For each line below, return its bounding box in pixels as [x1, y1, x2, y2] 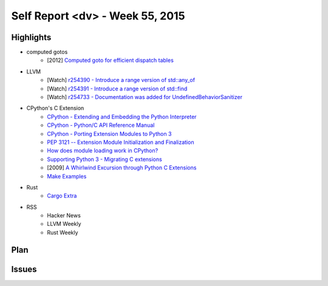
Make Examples [47, 172, 87, 180]
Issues [11, 264, 37, 274]
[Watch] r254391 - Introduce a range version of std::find [47, 85, 188, 92]
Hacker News [47, 212, 81, 219]
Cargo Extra [47, 192, 77, 200]
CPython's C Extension [26, 104, 84, 112]
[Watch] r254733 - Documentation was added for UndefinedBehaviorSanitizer [47, 94, 243, 101]
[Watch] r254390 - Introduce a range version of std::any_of [47, 77, 196, 84]
